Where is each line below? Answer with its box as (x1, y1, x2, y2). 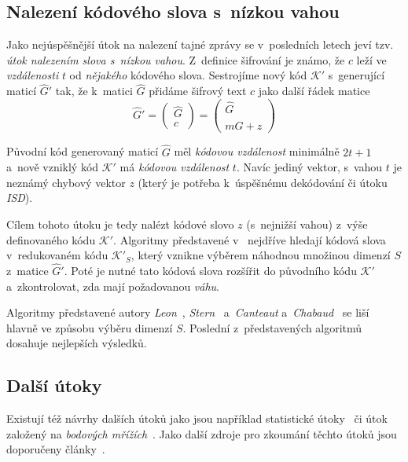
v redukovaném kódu (6, 247, 108, 263)
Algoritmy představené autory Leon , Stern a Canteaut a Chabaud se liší (6, 304, 369, 321)
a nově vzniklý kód (6, 159, 99, 175)
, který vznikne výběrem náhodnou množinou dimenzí (130, 247, 391, 263)
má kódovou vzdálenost (119, 159, 230, 175)
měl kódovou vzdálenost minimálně (174, 143, 340, 159)
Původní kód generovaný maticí (6, 143, 159, 159)
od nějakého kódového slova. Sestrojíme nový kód (69, 67, 307, 83)
